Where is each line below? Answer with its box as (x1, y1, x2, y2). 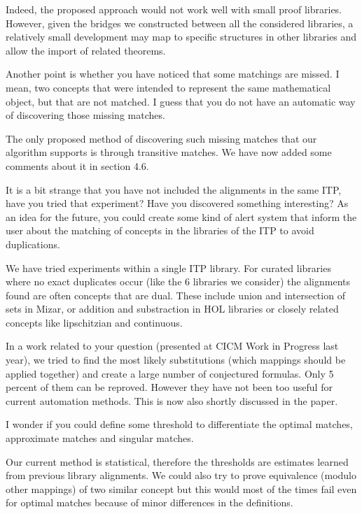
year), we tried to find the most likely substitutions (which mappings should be (6, 352, 346, 367)
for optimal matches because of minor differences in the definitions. (6, 495, 293, 510)
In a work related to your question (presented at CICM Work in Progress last (6, 338, 339, 353)
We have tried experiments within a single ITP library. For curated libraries (6, 260, 331, 275)
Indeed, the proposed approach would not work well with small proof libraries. (6, 2, 342, 16)
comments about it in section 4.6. (6, 158, 149, 173)
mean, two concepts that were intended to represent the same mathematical (6, 80, 331, 94)
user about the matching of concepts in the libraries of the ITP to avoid (6, 223, 314, 238)
